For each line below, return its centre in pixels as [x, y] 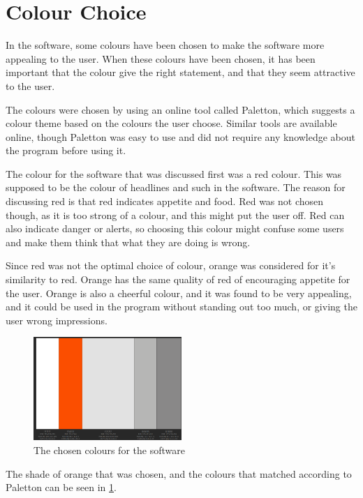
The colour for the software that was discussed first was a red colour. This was [174, 173]
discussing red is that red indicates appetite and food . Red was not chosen [165, 201]
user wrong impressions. [57, 320]
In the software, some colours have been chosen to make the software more [165, 45]
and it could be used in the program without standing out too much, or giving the [181, 307]
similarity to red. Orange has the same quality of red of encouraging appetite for [178, 279]
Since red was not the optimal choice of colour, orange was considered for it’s [171, 265]
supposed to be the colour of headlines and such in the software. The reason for [176, 187]
